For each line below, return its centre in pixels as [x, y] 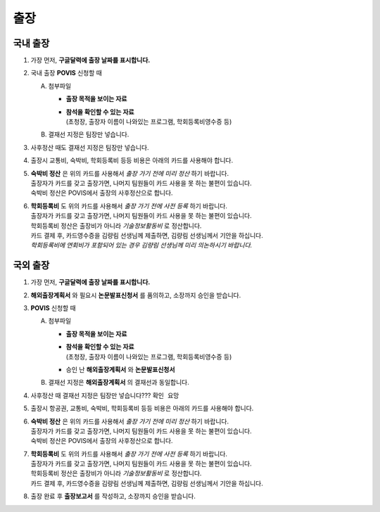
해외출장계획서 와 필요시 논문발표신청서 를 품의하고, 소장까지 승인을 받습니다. [136, 295]
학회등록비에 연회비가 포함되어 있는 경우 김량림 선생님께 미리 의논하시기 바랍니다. [141, 245]
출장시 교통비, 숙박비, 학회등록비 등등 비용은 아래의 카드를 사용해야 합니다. [132, 160]
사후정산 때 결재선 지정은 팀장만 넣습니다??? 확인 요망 [105, 395]
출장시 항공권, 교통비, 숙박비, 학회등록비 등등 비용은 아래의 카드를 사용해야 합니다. [142, 409]
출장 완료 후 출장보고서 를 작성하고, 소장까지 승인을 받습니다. [113, 497]
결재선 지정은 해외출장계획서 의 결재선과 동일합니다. [119, 383]
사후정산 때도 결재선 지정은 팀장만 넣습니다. [90, 147]
